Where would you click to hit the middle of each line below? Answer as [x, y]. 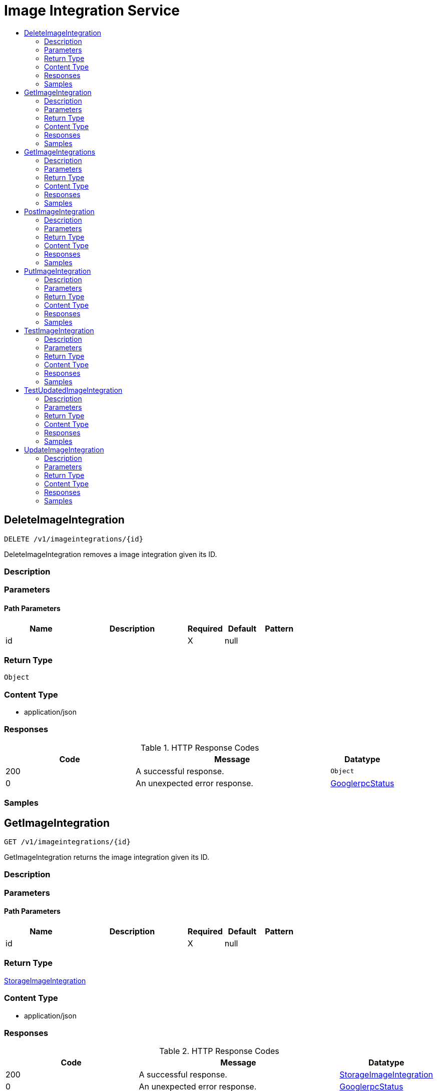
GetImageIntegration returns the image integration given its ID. [107, 857]
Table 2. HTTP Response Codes [219, 1051]
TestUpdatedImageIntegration [73, 390]
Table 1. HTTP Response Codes [200, 747]
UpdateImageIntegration [64, 449]
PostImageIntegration [59, 211]
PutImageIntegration [58, 271]
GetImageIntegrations [60, 152]
